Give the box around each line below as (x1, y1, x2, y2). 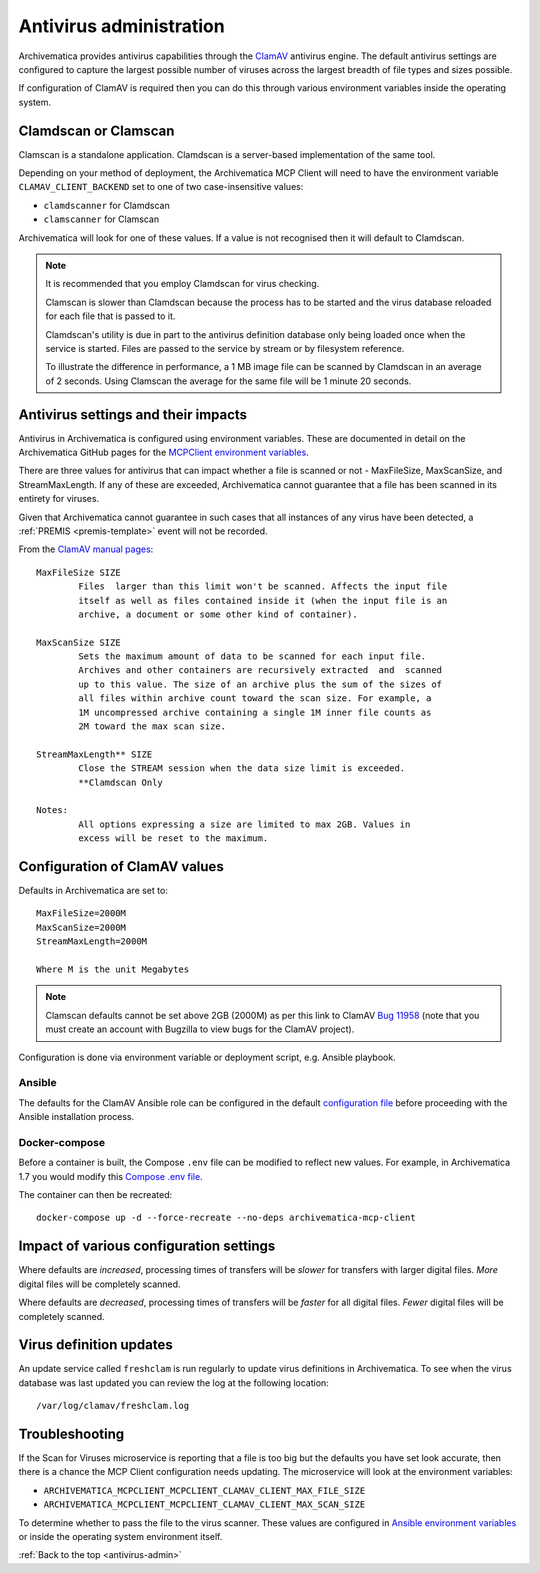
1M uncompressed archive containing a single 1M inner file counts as (78, 706, 432, 718)
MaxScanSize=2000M (36, 921, 127, 933)
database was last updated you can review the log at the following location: (18, 1376, 329, 1389)
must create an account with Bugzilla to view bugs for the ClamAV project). (45, 1023, 355, 1035)
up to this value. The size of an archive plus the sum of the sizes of (78, 678, 443, 690)
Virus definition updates (18, 1336, 174, 1354)
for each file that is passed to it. (45, 310, 176, 322)
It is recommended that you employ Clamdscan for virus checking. (45, 278, 320, 290)
